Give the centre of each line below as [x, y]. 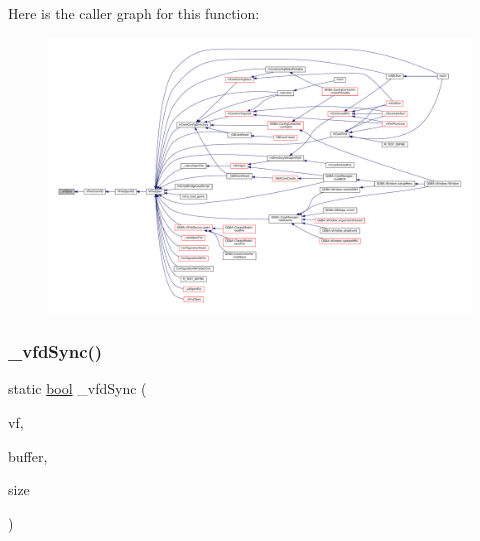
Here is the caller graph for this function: [134, 13]
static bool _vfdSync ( [77, 388]
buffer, [28, 455]
